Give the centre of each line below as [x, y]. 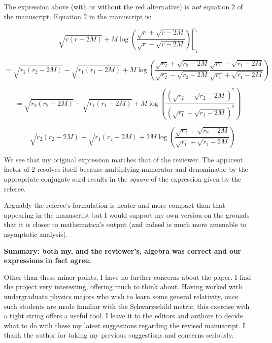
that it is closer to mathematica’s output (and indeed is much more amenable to [125, 224]
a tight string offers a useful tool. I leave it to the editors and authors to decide [124, 316]
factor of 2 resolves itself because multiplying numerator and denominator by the [126, 169]
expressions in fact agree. [48, 260]
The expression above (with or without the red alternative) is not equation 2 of [123, 6]
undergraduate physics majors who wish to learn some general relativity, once [121, 296]
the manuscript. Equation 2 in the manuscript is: [78, 16]
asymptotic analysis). [36, 234]
